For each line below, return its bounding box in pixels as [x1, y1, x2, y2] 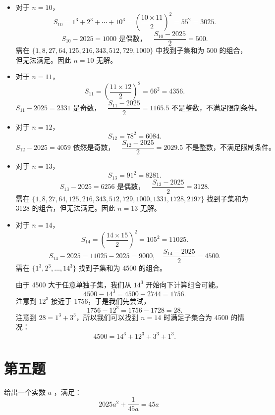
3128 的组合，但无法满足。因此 [15, 203, 115, 213]
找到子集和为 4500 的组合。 [78, 263, 166, 273]
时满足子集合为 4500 [164, 312, 228, 322]
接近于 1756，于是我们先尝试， [51, 295, 151, 306]
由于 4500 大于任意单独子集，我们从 [15, 279, 132, 289]
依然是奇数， [73, 144, 115, 151]
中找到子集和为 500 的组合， [156, 45, 247, 55]
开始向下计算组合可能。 [146, 279, 222, 289]
